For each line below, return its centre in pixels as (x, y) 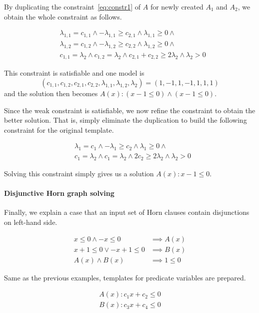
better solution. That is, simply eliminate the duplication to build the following (125, 120)
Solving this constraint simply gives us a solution (79, 173)
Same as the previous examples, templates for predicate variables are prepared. (125, 277)
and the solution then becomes (51, 93)
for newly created (177, 7)
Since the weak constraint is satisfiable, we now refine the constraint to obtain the (130, 110)
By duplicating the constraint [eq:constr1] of (72, 7)
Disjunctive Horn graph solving (59, 193)
